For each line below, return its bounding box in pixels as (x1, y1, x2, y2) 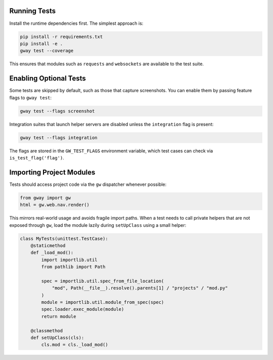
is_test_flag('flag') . (9, 154, 64, 161)
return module (41, 313, 76, 319)
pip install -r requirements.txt (20, 33, 103, 39)
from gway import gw (20, 195, 71, 201)
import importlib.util (41, 257, 98, 263)
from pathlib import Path (41, 264, 106, 270)
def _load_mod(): (30, 250, 74, 256)
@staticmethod (30, 243, 66, 248)
